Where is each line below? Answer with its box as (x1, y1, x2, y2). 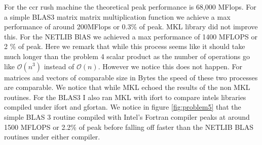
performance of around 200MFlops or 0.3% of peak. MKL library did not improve (4, 21, 258, 32)
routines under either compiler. (4, 131, 100, 142)
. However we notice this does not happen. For (98, 61, 242, 71)
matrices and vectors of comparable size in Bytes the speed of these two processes (4, 72, 258, 82)
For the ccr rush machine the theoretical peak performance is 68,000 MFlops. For (4, 2, 256, 12)
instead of (44, 61, 74, 71)
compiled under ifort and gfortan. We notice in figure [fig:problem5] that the (4, 102, 241, 112)
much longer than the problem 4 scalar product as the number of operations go (4, 51, 250, 61)
